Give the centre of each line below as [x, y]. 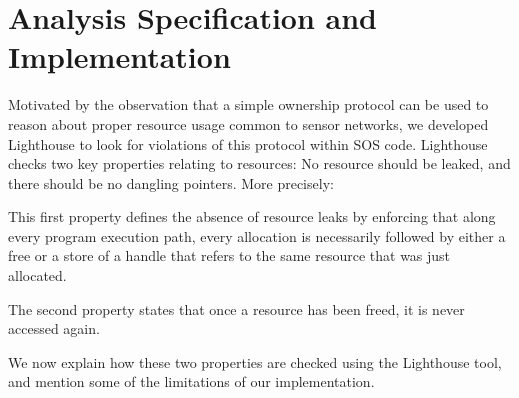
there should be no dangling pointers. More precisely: [171, 182]
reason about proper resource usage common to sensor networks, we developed [248, 123]
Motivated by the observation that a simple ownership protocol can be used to [248, 104]
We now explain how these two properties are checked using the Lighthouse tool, [255, 361]
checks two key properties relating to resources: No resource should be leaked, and [259, 163]
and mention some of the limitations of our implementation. [191, 381]
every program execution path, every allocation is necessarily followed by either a [257, 235]
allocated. [37, 275]
